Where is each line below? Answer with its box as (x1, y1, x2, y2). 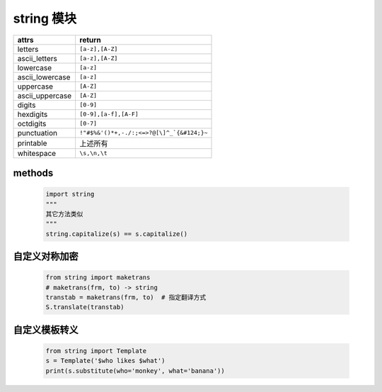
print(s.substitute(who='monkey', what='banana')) (45, 366, 226, 375)
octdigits (17, 118, 47, 128)
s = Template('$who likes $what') (45, 357, 166, 365)
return (79, 35, 102, 45)
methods (13, 167, 54, 179)
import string (45, 190, 95, 198)
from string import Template (45, 347, 147, 355)
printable (17, 138, 47, 148)
